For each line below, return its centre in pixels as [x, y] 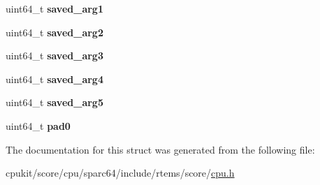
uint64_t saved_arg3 [54, 55]
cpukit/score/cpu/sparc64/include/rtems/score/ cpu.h [120, 173]
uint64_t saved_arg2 [54, 32]
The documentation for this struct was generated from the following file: [160, 149]
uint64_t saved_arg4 [54, 79]
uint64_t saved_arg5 [54, 102]
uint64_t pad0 [38, 125]
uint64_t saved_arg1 [54, 8]
